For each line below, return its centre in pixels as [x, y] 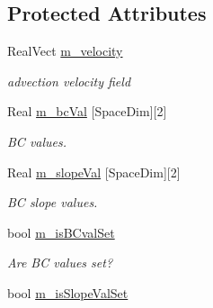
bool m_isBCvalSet [61, 232]
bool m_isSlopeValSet [68, 292]
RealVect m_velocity [65, 51]
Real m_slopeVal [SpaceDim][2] [94, 172]
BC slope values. [53, 202]
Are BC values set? [60, 263]
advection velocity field [69, 81]
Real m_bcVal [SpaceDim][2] [87, 111]
